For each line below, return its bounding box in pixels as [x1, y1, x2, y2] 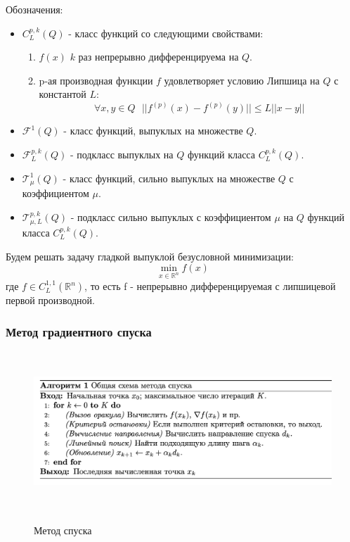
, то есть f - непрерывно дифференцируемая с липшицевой [84, 279, 336, 294]
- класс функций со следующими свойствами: [68, 25, 264, 40]
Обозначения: [6, 2, 63, 16]
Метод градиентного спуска [6, 322, 152, 340]
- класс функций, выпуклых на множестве [63, 123, 243, 138]
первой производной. [6, 293, 96, 308]
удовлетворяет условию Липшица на [164, 73, 320, 87]
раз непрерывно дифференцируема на [78, 49, 239, 64]
